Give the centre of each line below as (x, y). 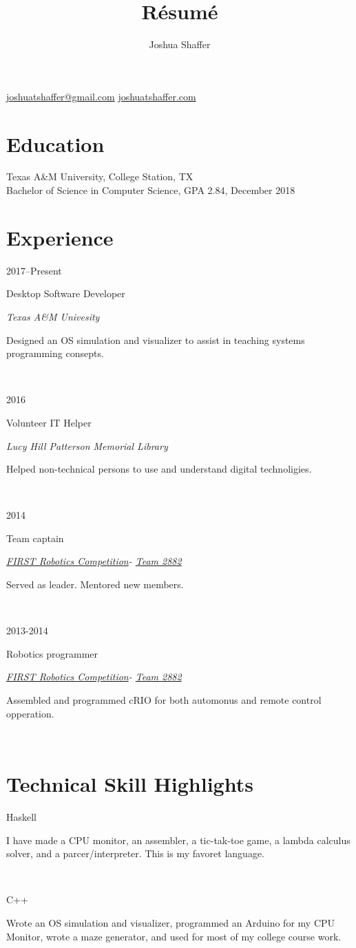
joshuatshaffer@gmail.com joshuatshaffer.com (101, 96)
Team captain (35, 538)
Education (55, 143)
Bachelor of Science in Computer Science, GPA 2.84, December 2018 (151, 190)
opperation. (30, 713)
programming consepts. (55, 353)
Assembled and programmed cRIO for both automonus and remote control (164, 700)
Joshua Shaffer (180, 44)
